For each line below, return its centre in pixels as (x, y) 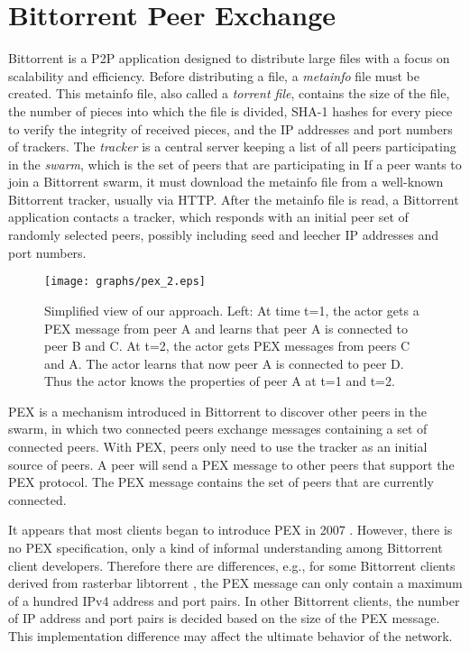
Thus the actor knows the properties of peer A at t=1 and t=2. (220, 381)
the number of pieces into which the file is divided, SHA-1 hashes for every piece (230, 110)
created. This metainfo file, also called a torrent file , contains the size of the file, (229, 93)
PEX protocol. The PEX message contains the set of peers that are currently (221, 482)
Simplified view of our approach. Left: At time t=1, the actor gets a (232, 310)
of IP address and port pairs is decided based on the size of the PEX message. (224, 618)
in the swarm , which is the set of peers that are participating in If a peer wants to (235, 164)
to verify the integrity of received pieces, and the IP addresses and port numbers (230, 128)
